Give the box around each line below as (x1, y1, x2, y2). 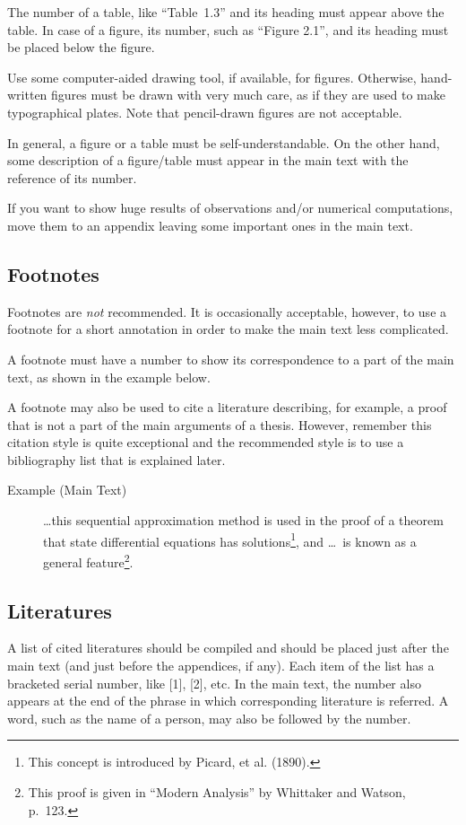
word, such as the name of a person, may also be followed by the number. (7, 708, 411, 727)
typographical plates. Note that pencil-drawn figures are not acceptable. (7, 102, 402, 121)
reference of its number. (7, 168, 137, 187)
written (7, 85, 47, 104)
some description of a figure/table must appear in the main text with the (7, 151, 409, 170)
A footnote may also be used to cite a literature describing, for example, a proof (7, 398, 447, 417)
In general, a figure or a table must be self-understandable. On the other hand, (7, 133, 440, 152)
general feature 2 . (43, 549, 134, 571)
